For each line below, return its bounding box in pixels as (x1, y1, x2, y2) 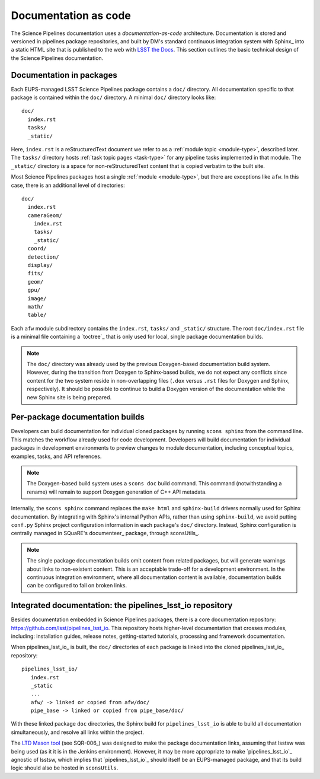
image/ (27, 295, 47, 302)
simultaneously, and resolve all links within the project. (11, 729, 145, 736)
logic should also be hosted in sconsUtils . (11, 764, 119, 771)
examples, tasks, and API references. (11, 453, 102, 460)
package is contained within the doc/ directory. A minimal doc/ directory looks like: (11, 94, 216, 101)
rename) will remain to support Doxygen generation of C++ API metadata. (27, 488, 207, 495)
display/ (27, 262, 53, 269)
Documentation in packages (11, 70, 118, 80)
